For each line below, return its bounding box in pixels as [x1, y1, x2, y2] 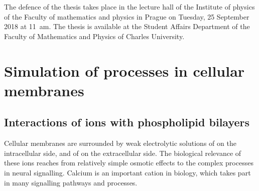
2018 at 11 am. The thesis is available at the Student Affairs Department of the [4, 21, 250, 32]
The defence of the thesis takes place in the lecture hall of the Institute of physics [4, 2, 255, 12]
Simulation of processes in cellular [4, 60, 245, 81]
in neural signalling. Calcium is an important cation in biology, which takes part [4, 167, 251, 177]
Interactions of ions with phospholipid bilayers [4, 114, 250, 130]
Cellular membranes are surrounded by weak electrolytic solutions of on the [4, 138, 236, 148]
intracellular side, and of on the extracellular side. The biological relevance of [4, 147, 241, 158]
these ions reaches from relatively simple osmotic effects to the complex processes [4, 157, 253, 168]
